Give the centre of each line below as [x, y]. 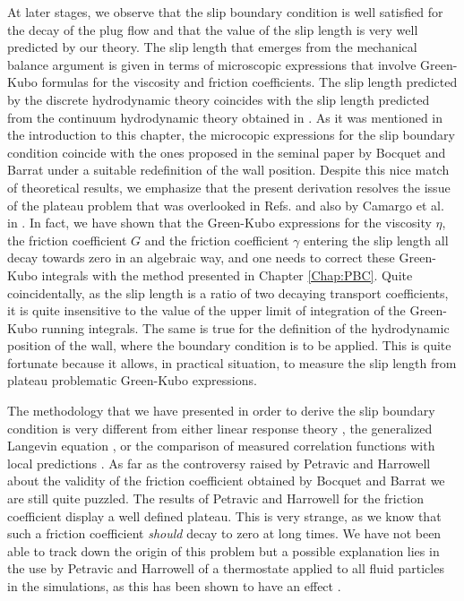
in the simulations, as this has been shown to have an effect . [174, 586]
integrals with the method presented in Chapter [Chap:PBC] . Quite [227, 275]
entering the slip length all [376, 240]
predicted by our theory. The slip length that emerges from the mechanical [212, 47]
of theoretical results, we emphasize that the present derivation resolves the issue [229, 187]
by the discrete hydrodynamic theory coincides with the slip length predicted [219, 99]
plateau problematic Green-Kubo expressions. [132, 380]
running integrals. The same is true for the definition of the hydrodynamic [245, 327]
